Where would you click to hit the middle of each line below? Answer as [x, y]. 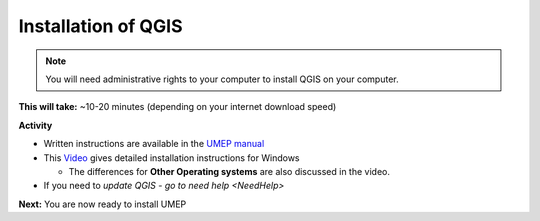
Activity [35, 125]
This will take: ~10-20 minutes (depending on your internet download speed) [177, 107]
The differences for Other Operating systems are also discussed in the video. [229, 171]
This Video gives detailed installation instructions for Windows [171, 157]
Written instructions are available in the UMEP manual [154, 144]
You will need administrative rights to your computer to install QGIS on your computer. [222, 79]
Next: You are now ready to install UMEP [102, 204]
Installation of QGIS [101, 26]
